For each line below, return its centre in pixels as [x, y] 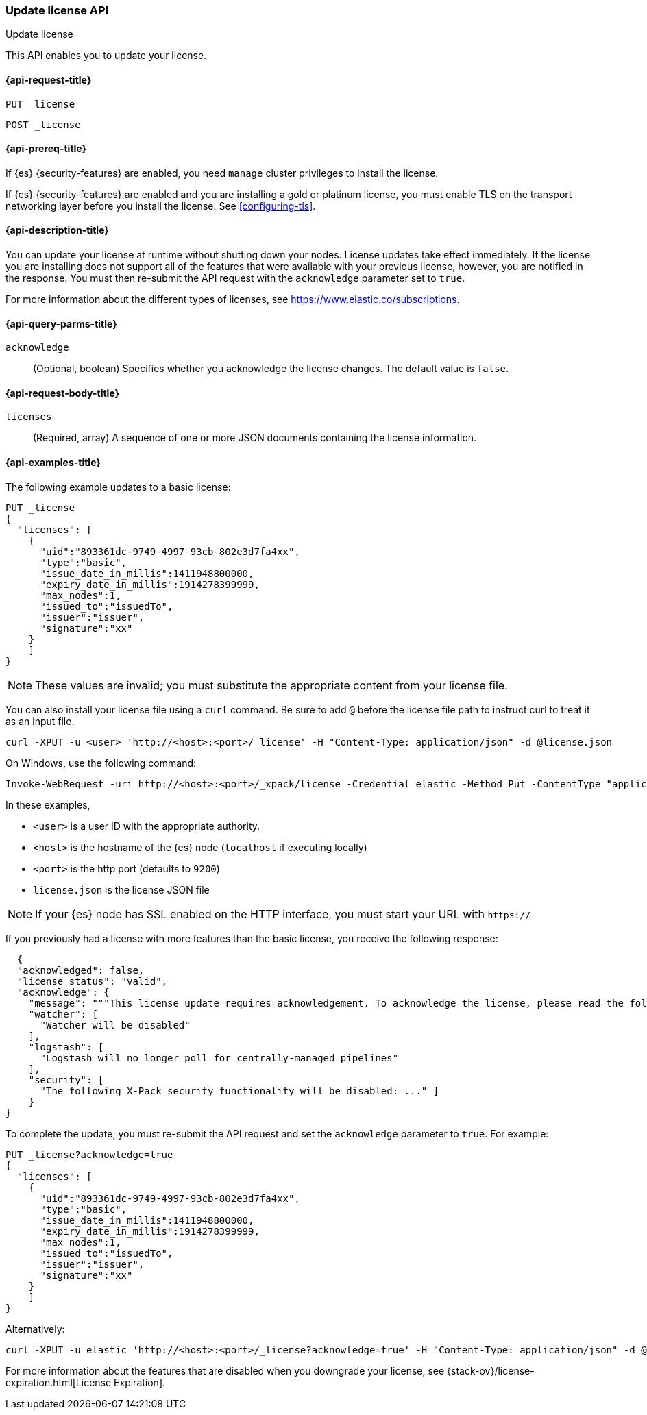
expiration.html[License [59, 1382]
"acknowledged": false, [81, 970]
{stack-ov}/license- [491, 1370]
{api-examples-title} [53, 463]
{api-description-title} [57, 230]
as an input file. [40, 721]
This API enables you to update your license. [106, 56]
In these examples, [48, 804]
